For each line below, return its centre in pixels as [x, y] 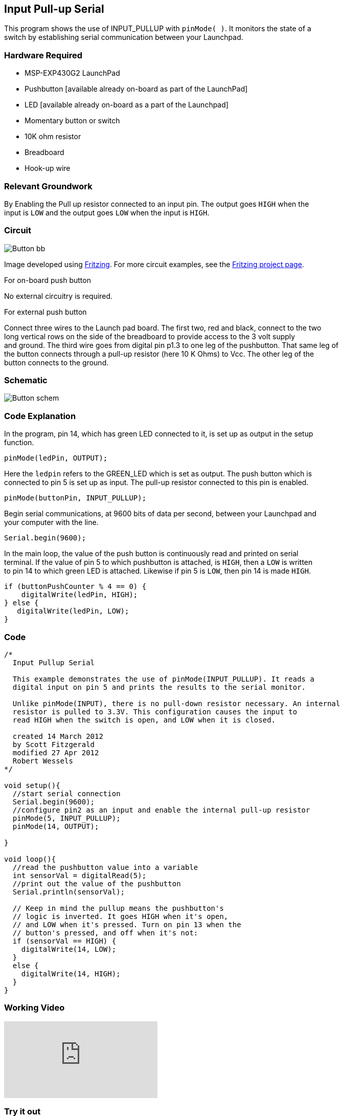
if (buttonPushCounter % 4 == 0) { [75, 587]
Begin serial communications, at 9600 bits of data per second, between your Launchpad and [160, 514]
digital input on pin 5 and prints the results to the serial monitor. [159, 687]
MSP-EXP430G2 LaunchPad [72, 73]
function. [19, 443]
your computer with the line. [51, 522]
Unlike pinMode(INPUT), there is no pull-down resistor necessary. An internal [176, 703]
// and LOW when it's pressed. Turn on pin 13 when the [127, 924]
